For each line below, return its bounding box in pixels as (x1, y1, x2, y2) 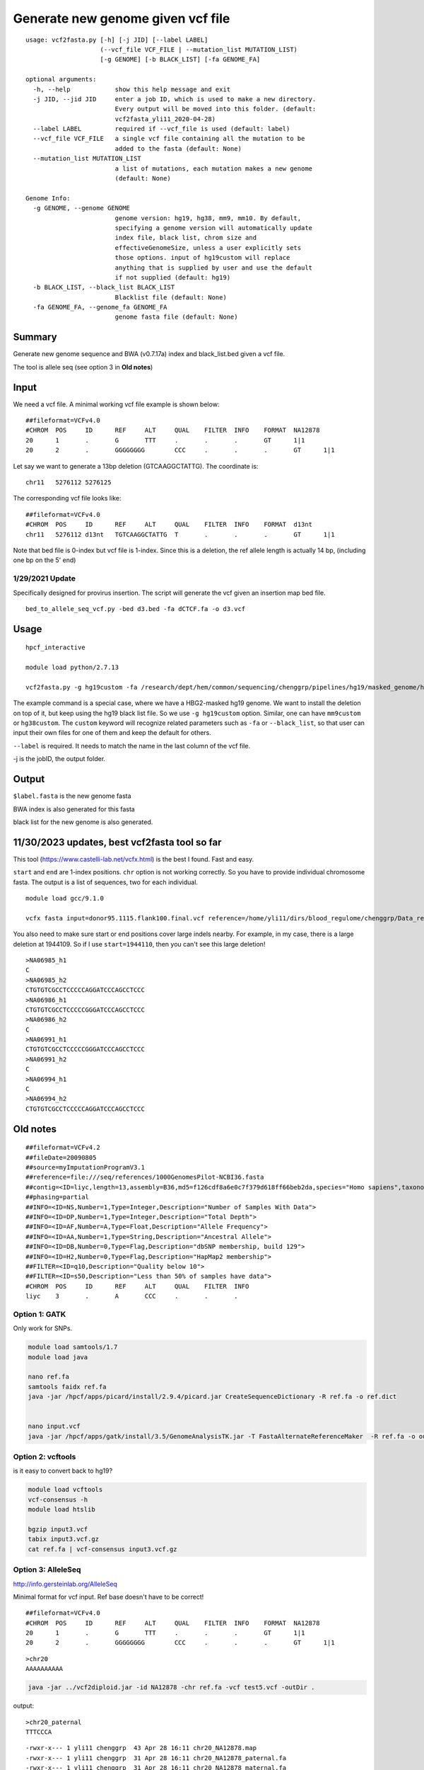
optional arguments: (25, 75, 97, 84)
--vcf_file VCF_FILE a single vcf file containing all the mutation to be (33, 135, 305, 143)
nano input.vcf (28, 1422, 81, 1430)
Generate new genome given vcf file (13, 11, 230, 26)
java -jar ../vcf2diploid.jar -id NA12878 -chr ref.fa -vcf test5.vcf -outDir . (28, 1684, 315, 1691)
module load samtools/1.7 (28, 1343, 118, 1352)
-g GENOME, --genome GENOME (33, 204, 131, 212)
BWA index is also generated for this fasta (13, 804, 136, 813)
